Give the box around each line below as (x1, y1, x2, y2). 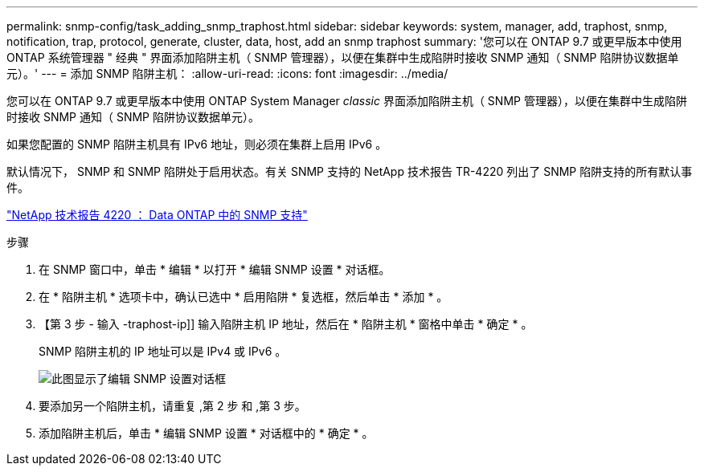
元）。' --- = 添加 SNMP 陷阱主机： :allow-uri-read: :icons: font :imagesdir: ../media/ (6, 67, 448, 80)
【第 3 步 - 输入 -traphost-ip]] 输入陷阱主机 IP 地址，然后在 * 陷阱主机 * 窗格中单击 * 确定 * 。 (39, 317, 533, 331)
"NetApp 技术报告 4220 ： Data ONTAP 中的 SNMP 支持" (6, 208, 308, 222)
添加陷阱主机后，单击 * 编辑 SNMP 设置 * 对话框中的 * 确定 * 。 (39, 426, 374, 440)
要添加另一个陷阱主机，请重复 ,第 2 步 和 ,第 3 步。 (39, 399, 306, 413)
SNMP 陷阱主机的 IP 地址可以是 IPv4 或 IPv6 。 (39, 344, 287, 358)
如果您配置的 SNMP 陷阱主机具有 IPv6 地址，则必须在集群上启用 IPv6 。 (6, 137, 387, 151)
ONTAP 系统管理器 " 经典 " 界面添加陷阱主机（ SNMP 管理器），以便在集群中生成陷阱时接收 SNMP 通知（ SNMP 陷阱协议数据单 (6, 51, 679, 64)
